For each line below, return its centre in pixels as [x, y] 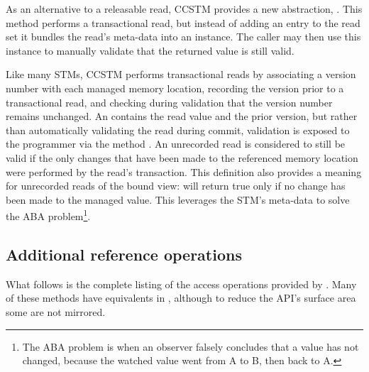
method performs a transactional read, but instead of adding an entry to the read [183, 22]
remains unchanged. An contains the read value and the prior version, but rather [182, 116]
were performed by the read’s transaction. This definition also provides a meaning [184, 171]
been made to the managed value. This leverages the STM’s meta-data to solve [178, 199]
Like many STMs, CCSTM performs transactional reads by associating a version [181, 74]
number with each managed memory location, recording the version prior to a [175, 88]
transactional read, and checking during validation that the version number [169, 102]
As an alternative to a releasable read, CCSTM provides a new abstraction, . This [184, 9]
